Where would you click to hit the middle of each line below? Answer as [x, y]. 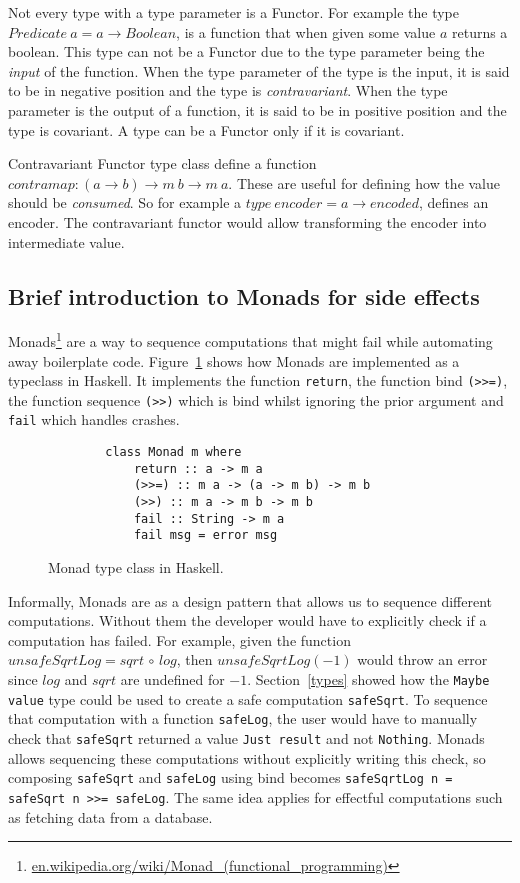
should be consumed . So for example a [125, 202]
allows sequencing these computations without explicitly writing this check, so [247, 757]
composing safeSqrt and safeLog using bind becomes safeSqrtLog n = [230, 777]
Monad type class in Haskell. [136, 567]
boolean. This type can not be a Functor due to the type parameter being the [246, 51]
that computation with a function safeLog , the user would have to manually [243, 718]
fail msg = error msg [205, 535]
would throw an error [422, 659]
